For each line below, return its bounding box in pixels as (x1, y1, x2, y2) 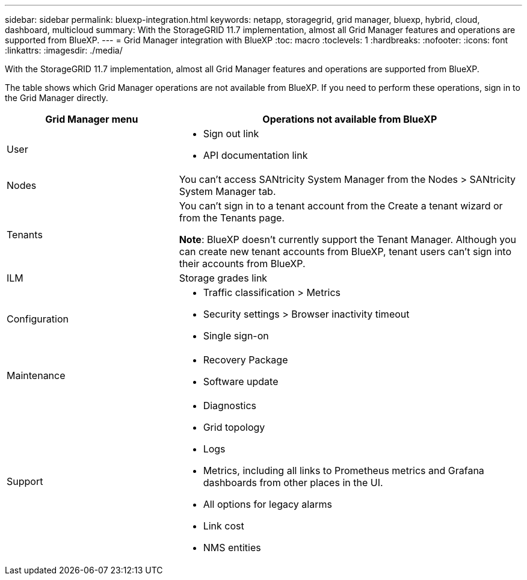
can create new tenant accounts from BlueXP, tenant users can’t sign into (179, 245, 512, 258)
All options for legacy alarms (203, 498, 332, 510)
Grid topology (203, 421, 265, 433)
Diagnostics (203, 400, 257, 412)
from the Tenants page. (179, 212, 285, 224)
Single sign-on (203, 330, 269, 342)
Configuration (7, 313, 69, 325)
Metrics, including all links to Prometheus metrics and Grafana (203, 464, 484, 477)
